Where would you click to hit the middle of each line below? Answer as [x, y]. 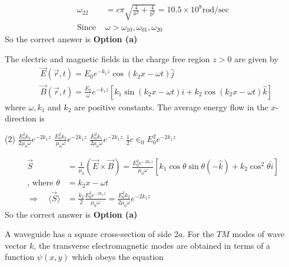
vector [16, 245]
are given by [256, 58]
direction [21, 118]
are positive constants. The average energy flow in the [171, 107]
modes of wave [258, 234]
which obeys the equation [118, 257]
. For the [198, 234]
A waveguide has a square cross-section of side [88, 234]
